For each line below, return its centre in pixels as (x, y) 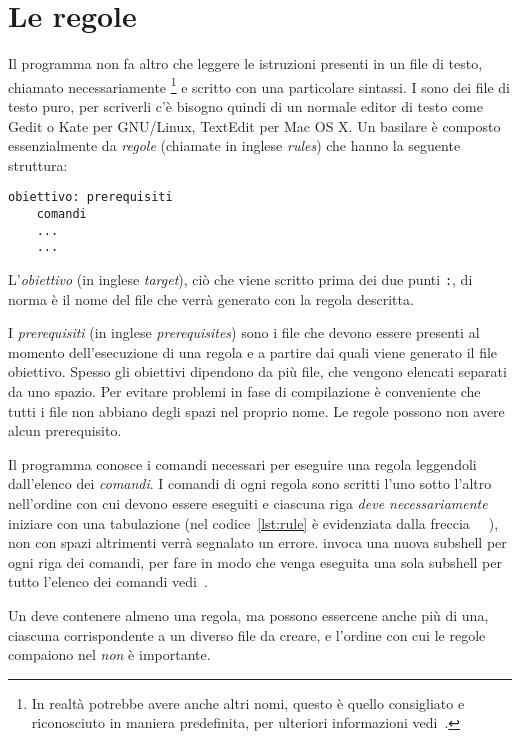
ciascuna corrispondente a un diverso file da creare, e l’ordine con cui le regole (247, 634)
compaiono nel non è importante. (109, 654)
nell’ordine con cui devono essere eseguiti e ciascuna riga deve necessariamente (248, 502)
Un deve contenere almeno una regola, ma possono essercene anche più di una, (248, 615)
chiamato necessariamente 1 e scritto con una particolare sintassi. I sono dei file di (259, 85)
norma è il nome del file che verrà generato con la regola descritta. (211, 298)
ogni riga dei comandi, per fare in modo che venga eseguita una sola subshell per (255, 561)
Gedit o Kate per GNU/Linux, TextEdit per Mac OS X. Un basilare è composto (254, 125)
